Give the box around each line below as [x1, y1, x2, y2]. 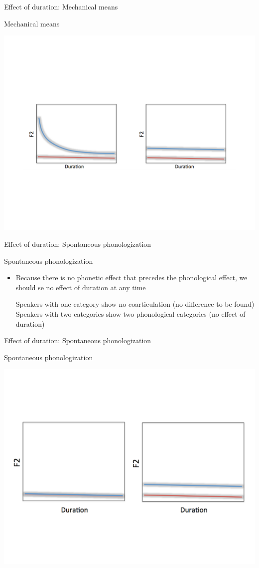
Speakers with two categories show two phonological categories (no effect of [15, 309, 246, 319]
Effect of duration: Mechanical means [4, 1, 118, 11]
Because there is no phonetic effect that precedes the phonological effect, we [15, 272, 248, 283]
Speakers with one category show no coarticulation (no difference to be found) [15, 299, 255, 309]
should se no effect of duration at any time [15, 282, 146, 292]
